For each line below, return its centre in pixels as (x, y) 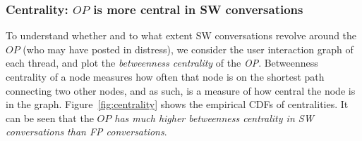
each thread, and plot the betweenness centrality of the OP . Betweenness (162, 63)
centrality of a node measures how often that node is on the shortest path (165, 76)
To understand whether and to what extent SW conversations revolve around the (181, 35)
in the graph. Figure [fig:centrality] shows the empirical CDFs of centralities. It (177, 104)
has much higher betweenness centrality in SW (214, 117)
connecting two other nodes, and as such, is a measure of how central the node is (181, 90)
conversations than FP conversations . (86, 132)
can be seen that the (50, 117)
